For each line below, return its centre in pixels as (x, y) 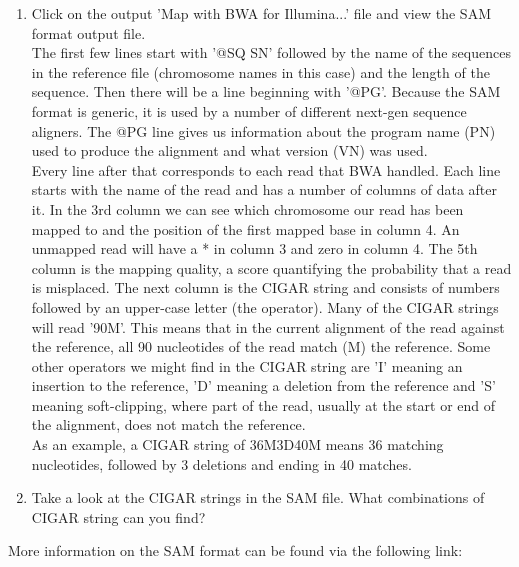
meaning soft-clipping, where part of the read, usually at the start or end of (263, 404)
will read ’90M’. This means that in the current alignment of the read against (268, 326)
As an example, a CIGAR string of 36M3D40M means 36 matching (237, 444)
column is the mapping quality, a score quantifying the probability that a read (271, 267)
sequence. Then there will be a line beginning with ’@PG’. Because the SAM (266, 91)
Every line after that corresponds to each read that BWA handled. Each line (266, 169)
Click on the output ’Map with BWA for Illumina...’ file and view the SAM (261, 13)
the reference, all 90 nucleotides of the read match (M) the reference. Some (261, 346)
